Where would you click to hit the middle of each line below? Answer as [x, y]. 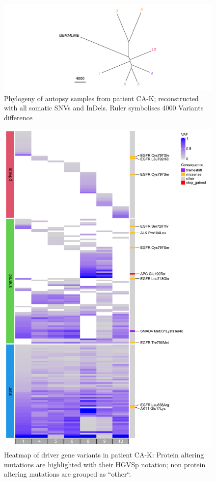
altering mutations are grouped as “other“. [67, 474]
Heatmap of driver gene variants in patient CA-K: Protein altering [104, 455]
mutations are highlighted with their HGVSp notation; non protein [105, 464]
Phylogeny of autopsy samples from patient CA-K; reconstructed [101, 98]
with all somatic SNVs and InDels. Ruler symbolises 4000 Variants [104, 108]
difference [18, 117]
